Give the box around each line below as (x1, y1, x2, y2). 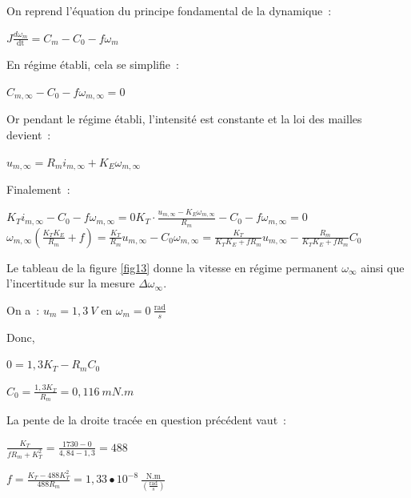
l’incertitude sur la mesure (6, 275, 135, 291)
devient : (6, 127, 51, 143)
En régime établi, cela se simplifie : (6, 56, 179, 73)
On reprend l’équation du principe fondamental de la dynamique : (6, 2, 332, 18)
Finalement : (6, 181, 70, 198)
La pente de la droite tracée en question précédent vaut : (6, 412, 286, 428)
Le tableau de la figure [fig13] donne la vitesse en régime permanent (6, 259, 338, 275)
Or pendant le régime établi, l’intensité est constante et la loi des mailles (6, 110, 362, 127)
